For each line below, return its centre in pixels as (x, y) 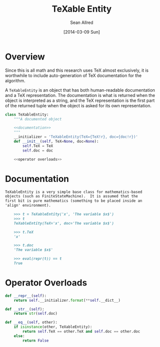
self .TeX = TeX (38, 146)
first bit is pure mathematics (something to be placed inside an (74, 201)
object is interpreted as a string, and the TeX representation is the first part (80, 100)
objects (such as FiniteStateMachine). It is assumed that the (71, 196)
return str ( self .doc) (36, 314)
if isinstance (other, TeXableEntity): (53, 327)
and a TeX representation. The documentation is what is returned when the (80, 95)
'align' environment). (28, 206)
